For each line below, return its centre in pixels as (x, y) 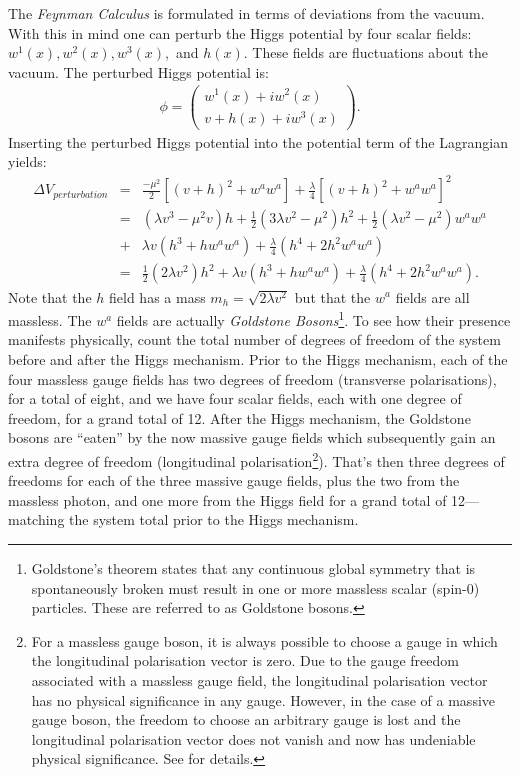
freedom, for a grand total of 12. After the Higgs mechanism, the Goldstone (239, 417)
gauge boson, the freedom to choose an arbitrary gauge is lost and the (246, 719)
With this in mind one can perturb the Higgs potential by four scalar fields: (240, 32)
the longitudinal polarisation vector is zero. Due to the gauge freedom (245, 660)
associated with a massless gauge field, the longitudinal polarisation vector (259, 679)
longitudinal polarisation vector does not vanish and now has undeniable (253, 738)
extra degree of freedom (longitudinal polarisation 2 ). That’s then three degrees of (256, 459)
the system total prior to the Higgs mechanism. (214, 519)
